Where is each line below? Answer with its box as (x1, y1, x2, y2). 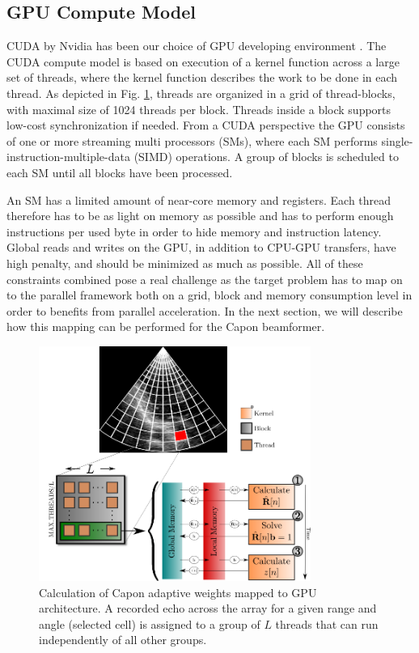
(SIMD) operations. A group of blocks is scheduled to (133, 148, 399, 165)
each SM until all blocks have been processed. (6, 163, 233, 180)
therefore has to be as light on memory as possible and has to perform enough (6, 207, 394, 224)
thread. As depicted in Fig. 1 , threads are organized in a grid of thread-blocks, (6, 84, 396, 101)
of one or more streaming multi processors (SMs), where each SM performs (6, 132, 378, 149)
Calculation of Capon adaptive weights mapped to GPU (39, 583, 317, 600)
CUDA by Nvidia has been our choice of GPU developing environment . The (6, 37, 387, 54)
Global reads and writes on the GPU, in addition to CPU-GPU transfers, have (6, 239, 396, 256)
